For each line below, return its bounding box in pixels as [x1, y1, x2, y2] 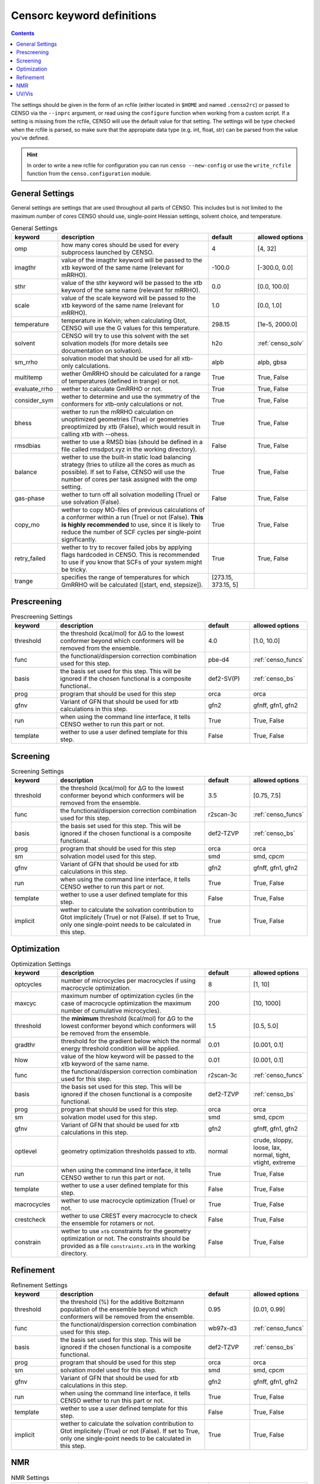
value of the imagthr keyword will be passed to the [61, 256, 203, 264]
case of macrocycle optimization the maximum [60, 999, 191, 1007]
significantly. [61, 535, 97, 544]
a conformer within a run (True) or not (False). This [61, 513, 204, 522]
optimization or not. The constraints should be [60, 1235, 190, 1243]
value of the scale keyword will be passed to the [61, 294, 196, 302]
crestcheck [14, 1216, 46, 1224]
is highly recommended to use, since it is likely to [61, 521, 201, 529]
